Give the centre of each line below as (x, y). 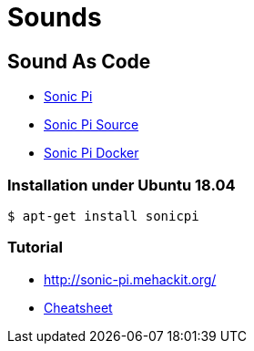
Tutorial (35, 248)
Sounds (55, 17)
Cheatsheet (78, 307)
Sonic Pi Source (91, 125)
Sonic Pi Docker (91, 153)
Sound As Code (79, 61)
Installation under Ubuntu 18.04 (122, 185)
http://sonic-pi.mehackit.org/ (130, 279)
